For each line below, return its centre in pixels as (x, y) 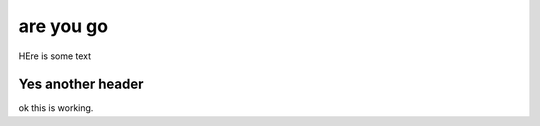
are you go (63, 26)
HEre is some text (55, 56)
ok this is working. (56, 108)
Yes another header (81, 84)
